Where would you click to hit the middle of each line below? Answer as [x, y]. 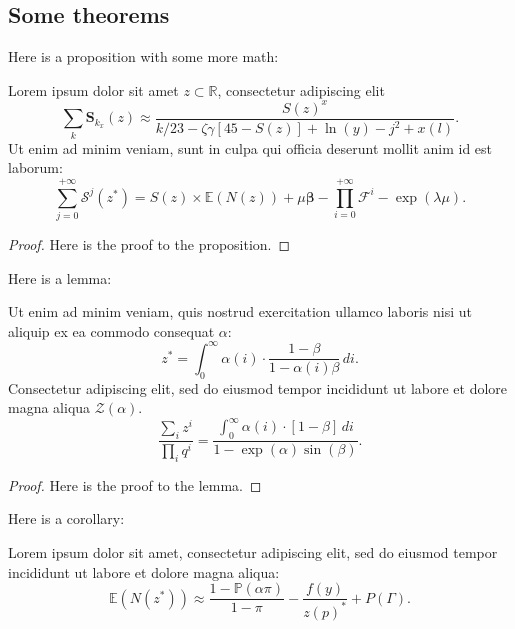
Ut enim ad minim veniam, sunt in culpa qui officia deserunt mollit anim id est [250, 147]
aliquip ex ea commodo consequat [111, 330]
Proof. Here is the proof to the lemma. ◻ [135, 484]
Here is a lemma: [60, 277]
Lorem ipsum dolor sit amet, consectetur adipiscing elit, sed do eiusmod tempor [253, 552]
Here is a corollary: [66, 518]
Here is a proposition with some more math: [143, 56]
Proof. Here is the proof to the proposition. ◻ [149, 244]
